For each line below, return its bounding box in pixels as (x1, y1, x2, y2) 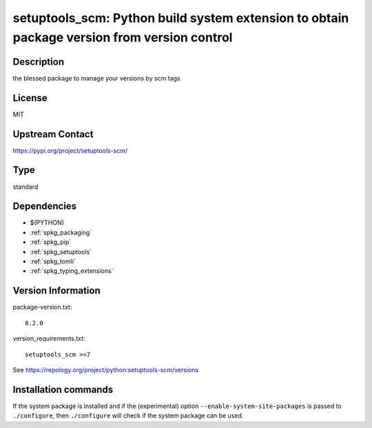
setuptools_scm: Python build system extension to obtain (12, 10, 349, 26)
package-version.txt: (12, 303, 72, 312)
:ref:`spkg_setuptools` (30, 247, 92, 256)
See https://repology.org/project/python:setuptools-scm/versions (12, 365, 199, 374)
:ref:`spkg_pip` (30, 238, 72, 246)
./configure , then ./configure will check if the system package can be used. (12, 411, 244, 420)
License (12, 92, 48, 103)
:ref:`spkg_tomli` (30, 257, 76, 265)
